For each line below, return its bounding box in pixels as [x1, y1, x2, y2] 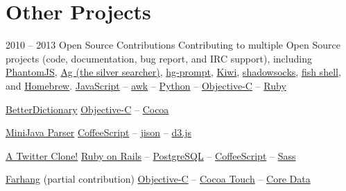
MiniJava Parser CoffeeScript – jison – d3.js [6, 125, 191, 140]
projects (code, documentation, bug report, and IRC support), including [6, 51, 312, 65]
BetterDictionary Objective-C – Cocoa [6, 101, 169, 116]
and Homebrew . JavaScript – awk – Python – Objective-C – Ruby [6, 78, 286, 92]
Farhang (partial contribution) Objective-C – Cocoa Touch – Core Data [6, 172, 311, 186]
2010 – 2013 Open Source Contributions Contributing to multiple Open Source [6, 38, 340, 52]
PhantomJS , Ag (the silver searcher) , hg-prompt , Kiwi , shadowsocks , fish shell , [6, 65, 341, 79]
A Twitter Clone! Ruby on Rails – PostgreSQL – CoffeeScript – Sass [6, 148, 296, 163]
